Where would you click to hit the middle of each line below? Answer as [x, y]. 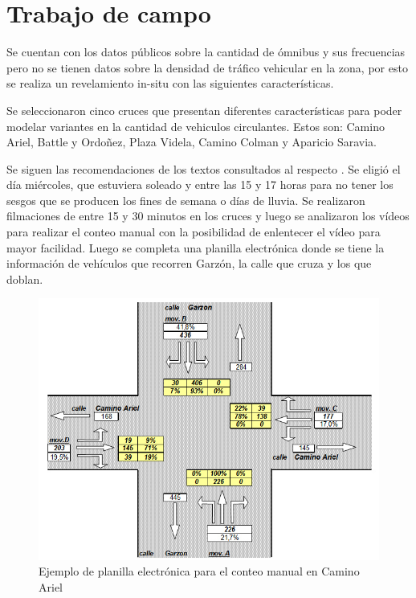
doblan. [25, 279]
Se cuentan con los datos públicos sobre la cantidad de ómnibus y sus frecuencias [206, 52]
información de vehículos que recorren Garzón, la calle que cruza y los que [189, 263]
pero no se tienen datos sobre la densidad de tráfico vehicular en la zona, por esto [207, 67]
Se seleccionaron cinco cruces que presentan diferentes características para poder [204, 110]
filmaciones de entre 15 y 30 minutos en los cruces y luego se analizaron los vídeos [208, 216]
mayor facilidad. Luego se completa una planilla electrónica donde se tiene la [196, 247]
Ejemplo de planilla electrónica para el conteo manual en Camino [199, 571]
